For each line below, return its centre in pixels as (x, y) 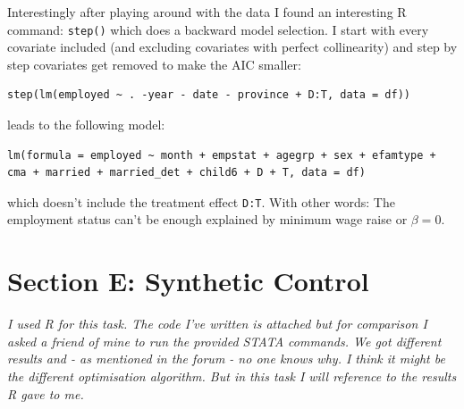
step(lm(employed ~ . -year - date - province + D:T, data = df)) (209, 95)
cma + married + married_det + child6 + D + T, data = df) (186, 173)
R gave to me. (46, 393)
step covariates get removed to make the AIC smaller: (154, 64)
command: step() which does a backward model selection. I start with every (218, 29)
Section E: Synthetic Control (188, 281)
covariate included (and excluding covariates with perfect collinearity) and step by (232, 47)
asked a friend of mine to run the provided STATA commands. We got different (224, 341)
